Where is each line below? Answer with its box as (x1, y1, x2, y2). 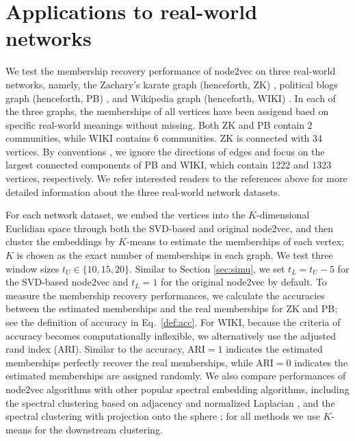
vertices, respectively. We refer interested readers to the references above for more (5, 171, 347, 186)
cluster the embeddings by (5, 234, 116, 249)
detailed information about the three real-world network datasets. (5, 184, 280, 199)
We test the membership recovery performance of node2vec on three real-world (5, 64, 336, 78)
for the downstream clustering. (34, 422, 163, 436)
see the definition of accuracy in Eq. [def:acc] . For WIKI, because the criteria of (5, 315, 341, 329)
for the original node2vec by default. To (161, 275, 327, 289)
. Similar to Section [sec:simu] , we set (129, 261, 285, 275)
